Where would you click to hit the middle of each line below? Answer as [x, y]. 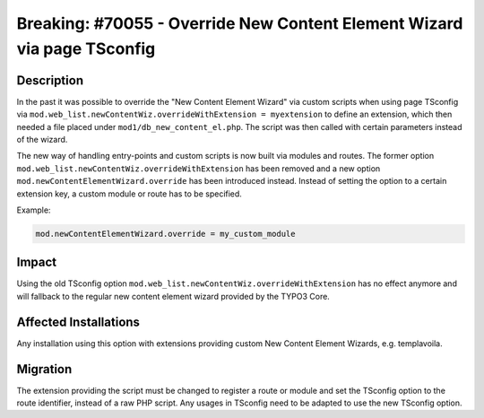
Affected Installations [78, 322]
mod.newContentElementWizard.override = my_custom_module [165, 234]
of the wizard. [42, 140]
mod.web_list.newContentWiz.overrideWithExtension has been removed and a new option [199, 168]
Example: [34, 210]
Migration [44, 369]
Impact [37, 262]
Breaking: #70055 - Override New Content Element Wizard [240, 23]
